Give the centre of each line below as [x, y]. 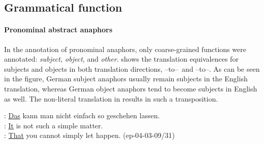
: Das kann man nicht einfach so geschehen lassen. [82, 115]
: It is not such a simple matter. [54, 125]
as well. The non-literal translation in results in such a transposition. [111, 98]
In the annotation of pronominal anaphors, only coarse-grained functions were [125, 49]
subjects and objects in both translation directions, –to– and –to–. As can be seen [132, 68]
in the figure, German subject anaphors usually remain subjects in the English [126, 79]
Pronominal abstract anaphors [58, 30]
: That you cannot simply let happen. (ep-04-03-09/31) [90, 135]
